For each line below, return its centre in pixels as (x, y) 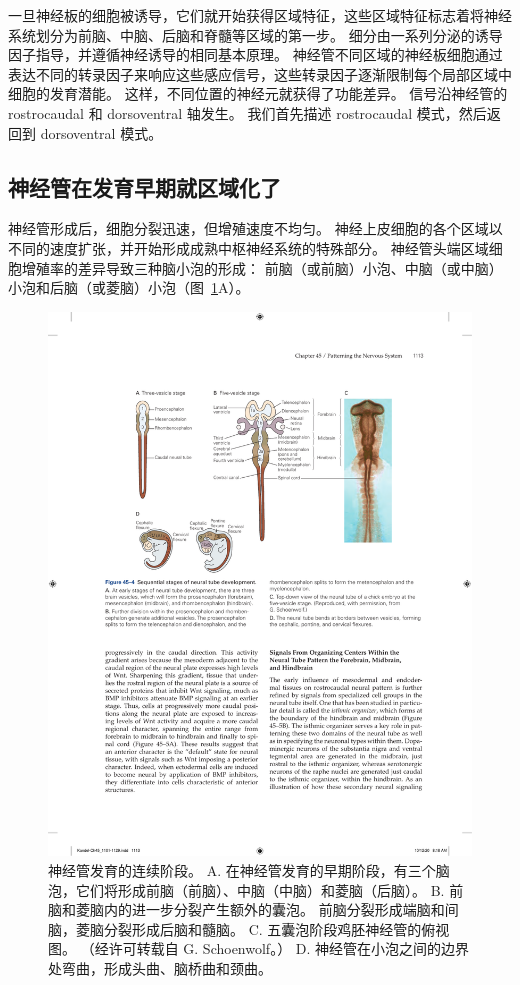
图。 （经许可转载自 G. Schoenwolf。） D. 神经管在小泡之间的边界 (259, 948)
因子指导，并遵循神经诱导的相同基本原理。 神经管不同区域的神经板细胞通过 (255, 54)
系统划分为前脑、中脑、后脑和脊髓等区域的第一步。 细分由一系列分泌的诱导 (255, 34)
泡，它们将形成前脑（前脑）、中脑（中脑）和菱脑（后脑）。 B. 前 (256, 889)
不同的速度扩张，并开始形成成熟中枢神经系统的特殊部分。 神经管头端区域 (248, 247)
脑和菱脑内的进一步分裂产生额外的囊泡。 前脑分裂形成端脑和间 (253, 909)
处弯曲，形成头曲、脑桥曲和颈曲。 (160, 968)
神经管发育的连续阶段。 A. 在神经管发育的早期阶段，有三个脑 (249, 870)
